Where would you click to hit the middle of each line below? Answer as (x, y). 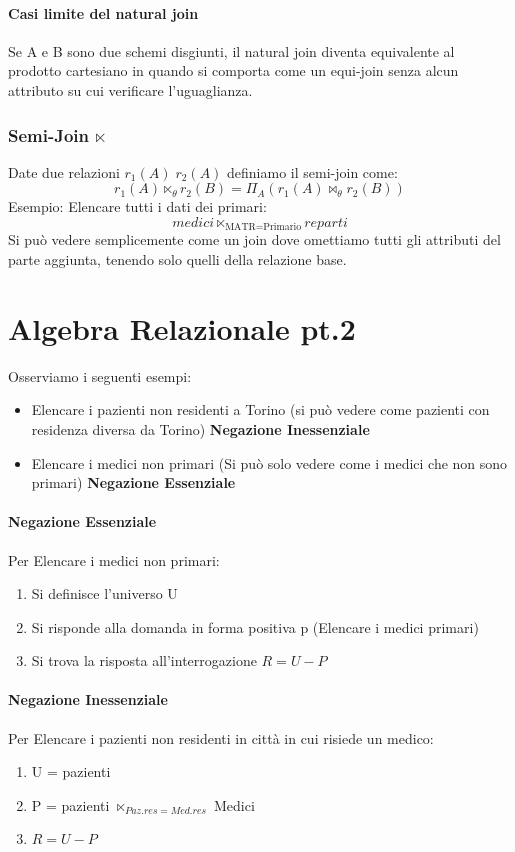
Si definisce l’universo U (104, 593)
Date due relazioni (64, 171)
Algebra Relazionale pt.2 (182, 327)
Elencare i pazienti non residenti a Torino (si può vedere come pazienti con (260, 409)
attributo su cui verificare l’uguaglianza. (130, 89)
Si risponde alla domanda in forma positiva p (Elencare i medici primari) (255, 626)
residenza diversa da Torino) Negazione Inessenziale (200, 428)
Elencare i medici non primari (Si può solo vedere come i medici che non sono (269, 462)
